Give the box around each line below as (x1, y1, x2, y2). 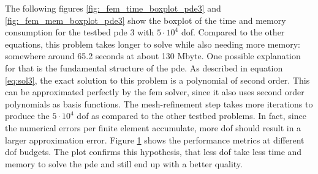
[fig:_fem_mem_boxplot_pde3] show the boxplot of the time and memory (5, 13, 286, 26)
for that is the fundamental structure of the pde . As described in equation (5, 61, 283, 74)
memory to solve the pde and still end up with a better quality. (5, 157, 243, 170)
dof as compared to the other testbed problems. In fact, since (77, 109, 306, 122)
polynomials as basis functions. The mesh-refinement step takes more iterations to (5, 97, 313, 110)
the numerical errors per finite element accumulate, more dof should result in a (5, 121, 301, 134)
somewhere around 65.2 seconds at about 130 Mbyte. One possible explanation (5, 49, 301, 62)
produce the (5, 109, 50, 122)
